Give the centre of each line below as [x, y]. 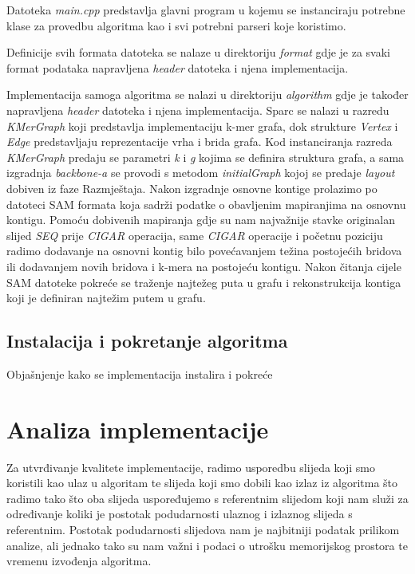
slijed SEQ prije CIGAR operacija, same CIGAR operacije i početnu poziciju [195, 235]
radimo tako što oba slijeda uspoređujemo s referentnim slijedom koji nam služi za [207, 498]
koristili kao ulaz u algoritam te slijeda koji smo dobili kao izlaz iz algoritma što [202, 483]
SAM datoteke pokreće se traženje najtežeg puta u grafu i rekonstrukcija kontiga [204, 282]
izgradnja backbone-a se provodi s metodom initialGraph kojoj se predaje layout [201, 173]
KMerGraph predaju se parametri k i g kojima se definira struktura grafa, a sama [206, 157]
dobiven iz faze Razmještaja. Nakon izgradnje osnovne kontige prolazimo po [192, 188]
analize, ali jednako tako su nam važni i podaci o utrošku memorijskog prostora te [207, 545]
